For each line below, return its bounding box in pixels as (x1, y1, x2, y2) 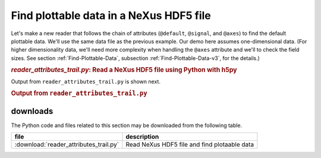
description (125, 132, 159, 141)
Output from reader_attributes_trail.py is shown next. (11, 78, 160, 85)
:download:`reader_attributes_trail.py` (14, 140, 119, 148)
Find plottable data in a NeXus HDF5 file (11, 9, 211, 22)
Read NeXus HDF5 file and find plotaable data (125, 140, 254, 148)
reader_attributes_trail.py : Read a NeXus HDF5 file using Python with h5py (11, 66, 237, 74)
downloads (11, 106, 53, 116)
